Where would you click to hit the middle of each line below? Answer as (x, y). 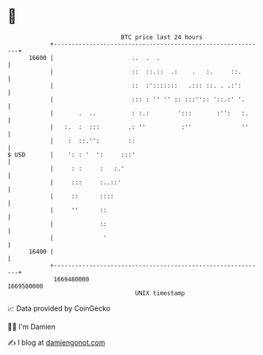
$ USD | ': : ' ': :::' (71, 155)
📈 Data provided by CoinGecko (59, 308)
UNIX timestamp (160, 293)
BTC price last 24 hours (162, 37)
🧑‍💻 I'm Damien (32, 327)
